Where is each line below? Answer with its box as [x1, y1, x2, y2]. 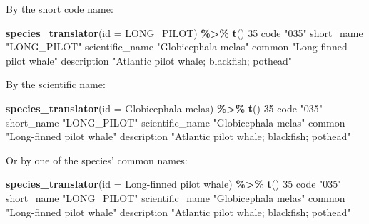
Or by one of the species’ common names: [6, 152, 188, 167]
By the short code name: [6, 1, 113, 16]
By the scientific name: [6, 77, 106, 92]
